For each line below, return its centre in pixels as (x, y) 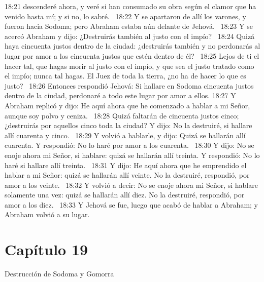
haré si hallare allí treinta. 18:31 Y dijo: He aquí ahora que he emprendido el (126, 165)
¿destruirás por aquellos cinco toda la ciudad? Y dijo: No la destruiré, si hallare (128, 125)
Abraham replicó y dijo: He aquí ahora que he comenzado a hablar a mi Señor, (127, 105)
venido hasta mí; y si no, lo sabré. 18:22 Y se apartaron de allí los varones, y (125, 16)
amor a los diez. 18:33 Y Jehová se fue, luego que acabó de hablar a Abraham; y (131, 204)
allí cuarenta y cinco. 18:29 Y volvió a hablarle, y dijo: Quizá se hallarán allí (125, 135)
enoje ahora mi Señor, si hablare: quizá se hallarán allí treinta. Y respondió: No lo (132, 155)
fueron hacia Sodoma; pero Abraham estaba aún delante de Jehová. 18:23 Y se (129, 26)
